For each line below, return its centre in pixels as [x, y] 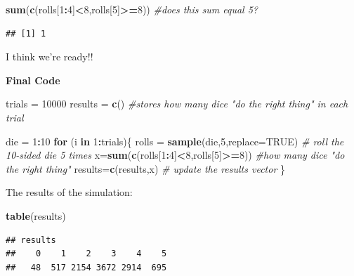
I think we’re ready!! [50, 57]
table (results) [36, 215]
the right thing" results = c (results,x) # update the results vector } [145, 168]
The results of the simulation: [69, 192]
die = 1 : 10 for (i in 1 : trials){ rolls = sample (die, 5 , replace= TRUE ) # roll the [175, 141]
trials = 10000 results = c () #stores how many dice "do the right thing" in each [177, 104]
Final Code [33, 80]
